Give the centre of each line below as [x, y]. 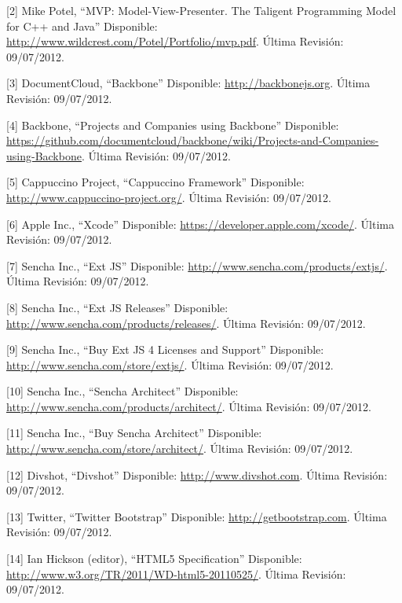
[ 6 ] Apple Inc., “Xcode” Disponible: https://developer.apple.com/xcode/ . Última [200, 224]
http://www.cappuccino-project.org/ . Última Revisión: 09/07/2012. [169, 197]
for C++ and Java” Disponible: [82, 26]
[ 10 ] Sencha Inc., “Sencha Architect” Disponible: [122, 391]
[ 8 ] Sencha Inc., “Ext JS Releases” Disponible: [117, 307]
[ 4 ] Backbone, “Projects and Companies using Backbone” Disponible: [173, 125]
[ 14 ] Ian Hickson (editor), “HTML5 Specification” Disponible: [154, 559]
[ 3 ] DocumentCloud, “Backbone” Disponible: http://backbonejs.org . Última [188, 83]
